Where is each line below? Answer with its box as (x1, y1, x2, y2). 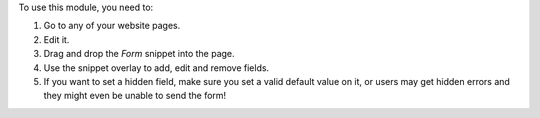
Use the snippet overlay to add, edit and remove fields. (43, 61, 270, 74)
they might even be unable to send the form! (43, 90, 227, 102)
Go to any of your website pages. (43, 20, 181, 32)
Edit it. (43, 33, 70, 45)
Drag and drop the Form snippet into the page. (43, 48, 235, 60)
